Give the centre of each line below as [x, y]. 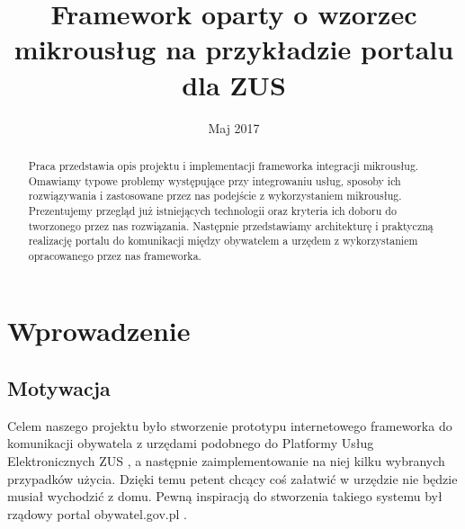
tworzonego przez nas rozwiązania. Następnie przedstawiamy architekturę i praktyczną [231, 225]
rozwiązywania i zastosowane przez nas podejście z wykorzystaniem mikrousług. [215, 196]
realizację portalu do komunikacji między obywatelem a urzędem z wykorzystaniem [223, 241]
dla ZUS [234, 84]
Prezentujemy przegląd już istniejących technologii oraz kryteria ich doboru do [212, 210]
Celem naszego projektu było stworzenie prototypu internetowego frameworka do [230, 425]
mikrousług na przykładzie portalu [234, 49]
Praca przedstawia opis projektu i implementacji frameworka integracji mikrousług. [224, 165]
